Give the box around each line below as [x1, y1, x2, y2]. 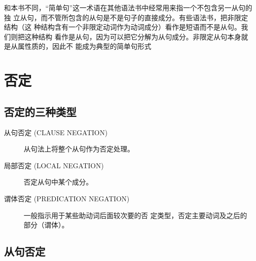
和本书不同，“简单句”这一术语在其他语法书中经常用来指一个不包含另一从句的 [4, 2, 253, 12]
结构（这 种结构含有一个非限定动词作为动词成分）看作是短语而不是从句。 [4, 22, 241, 32]
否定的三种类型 [4, 104, 76, 119]
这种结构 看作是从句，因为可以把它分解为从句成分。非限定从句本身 [24, 31, 241, 41]
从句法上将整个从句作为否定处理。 [24, 144, 134, 154]
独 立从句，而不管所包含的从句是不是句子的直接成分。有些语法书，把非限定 [4, 12, 248, 22]
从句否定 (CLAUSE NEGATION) [4, 127, 108, 137]
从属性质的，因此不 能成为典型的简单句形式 [10, 41, 151, 51]
